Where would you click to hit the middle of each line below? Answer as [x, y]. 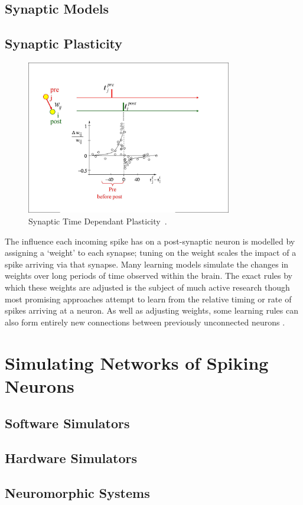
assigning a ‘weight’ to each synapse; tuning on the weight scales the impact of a [151, 252]
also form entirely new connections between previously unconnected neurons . [145, 322]
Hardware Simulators [71, 458]
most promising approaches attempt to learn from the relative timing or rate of [148, 299]
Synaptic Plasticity [64, 43]
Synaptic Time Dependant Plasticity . [98, 221]
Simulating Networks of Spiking [137, 362]
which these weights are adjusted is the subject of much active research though [147, 287]
